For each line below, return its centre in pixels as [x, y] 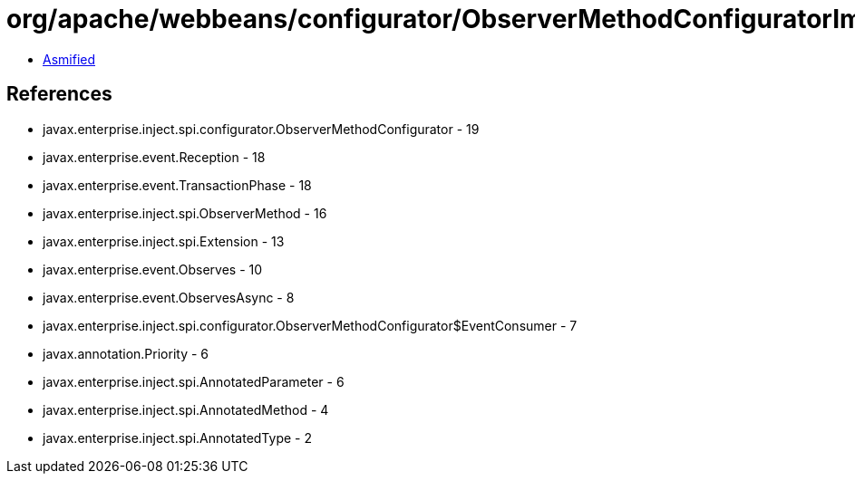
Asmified [69, 59]
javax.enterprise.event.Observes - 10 [153, 269]
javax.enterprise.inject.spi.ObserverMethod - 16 [185, 213]
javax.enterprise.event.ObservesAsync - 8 [169, 297]
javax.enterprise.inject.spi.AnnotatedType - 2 [177, 438]
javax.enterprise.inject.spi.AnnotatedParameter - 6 [194, 381]
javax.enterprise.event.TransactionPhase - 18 [177, 185]
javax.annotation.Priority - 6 [126, 353]
